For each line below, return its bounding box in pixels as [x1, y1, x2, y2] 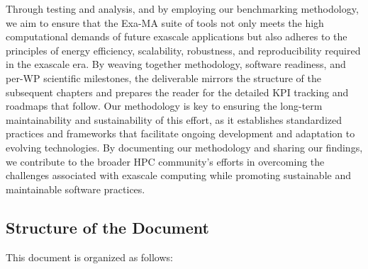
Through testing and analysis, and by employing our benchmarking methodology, [6, 1, 359, 16]
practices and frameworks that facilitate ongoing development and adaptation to [6, 126, 355, 141]
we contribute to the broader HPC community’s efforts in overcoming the [6, 154, 325, 168]
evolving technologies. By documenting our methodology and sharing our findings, [6, 139, 363, 154]
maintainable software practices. [6, 181, 145, 196]
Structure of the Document [6, 216, 209, 238]
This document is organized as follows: [6, 249, 173, 264]
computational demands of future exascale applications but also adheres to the [6, 29, 347, 44]
